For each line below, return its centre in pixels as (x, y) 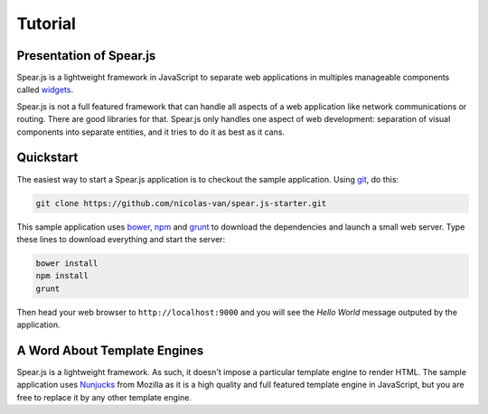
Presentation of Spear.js (86, 56)
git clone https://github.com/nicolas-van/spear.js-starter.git (181, 203)
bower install (67, 263)
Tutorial (47, 24)
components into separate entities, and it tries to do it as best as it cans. (150, 132)
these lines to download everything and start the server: (121, 239)
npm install (62, 276)
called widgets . (45, 89)
